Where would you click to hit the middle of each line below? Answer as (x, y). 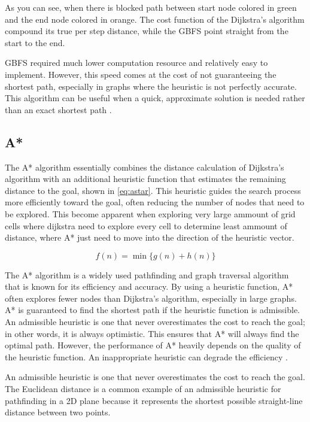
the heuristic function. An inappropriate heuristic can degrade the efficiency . (146, 356)
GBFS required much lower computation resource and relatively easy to (136, 63)
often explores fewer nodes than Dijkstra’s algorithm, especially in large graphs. (151, 298)
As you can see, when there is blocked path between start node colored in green (151, 7)
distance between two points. (58, 412)
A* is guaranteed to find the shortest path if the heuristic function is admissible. (153, 310)
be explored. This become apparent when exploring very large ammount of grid (150, 213)
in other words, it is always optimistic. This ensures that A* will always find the (152, 333)
